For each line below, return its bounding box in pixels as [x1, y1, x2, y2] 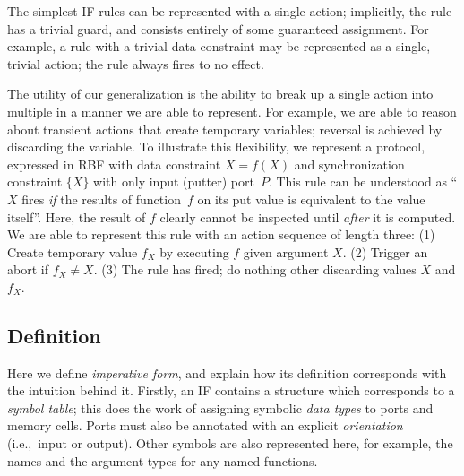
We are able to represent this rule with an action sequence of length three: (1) [7, 225, 435, 244]
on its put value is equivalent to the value [197, 189, 425, 208]
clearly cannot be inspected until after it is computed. [159, 207, 456, 226]
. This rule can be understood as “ [268, 172, 458, 191]
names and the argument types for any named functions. [7, 451, 318, 470]
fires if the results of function [21, 189, 181, 208]
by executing [159, 242, 229, 261]
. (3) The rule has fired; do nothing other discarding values [93, 260, 417, 279]
